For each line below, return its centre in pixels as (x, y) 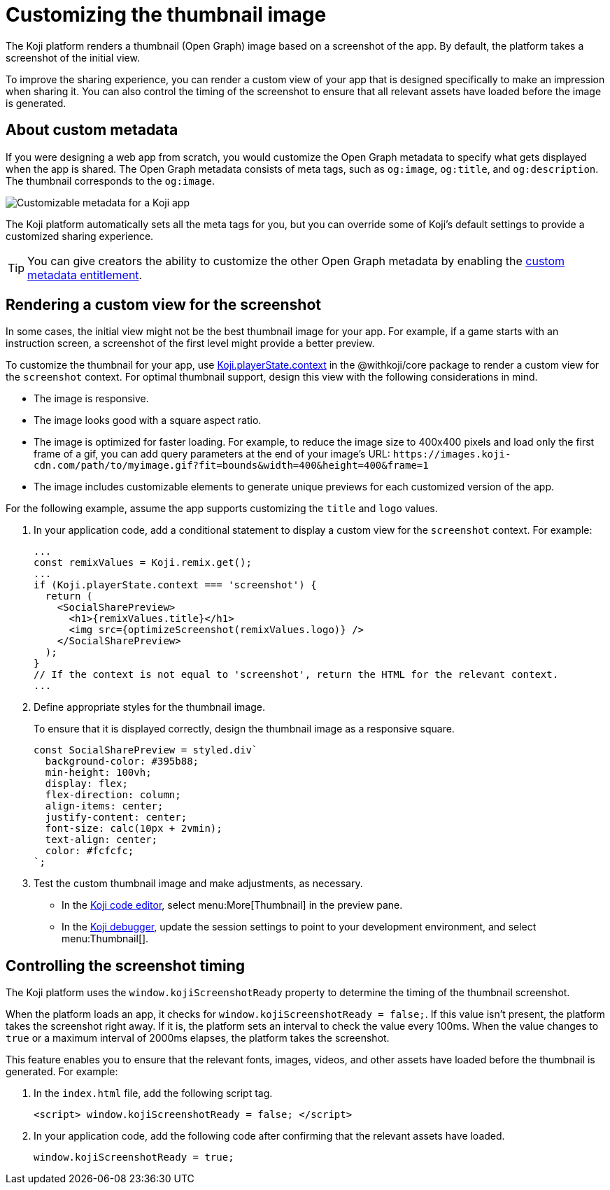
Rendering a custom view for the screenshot (163, 305)
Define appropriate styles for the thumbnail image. (149, 707)
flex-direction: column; (113, 795)
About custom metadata (92, 130)
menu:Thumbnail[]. (105, 939)
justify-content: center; (116, 817)
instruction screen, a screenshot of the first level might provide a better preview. (190, 343)
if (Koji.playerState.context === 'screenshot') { (175, 585)
